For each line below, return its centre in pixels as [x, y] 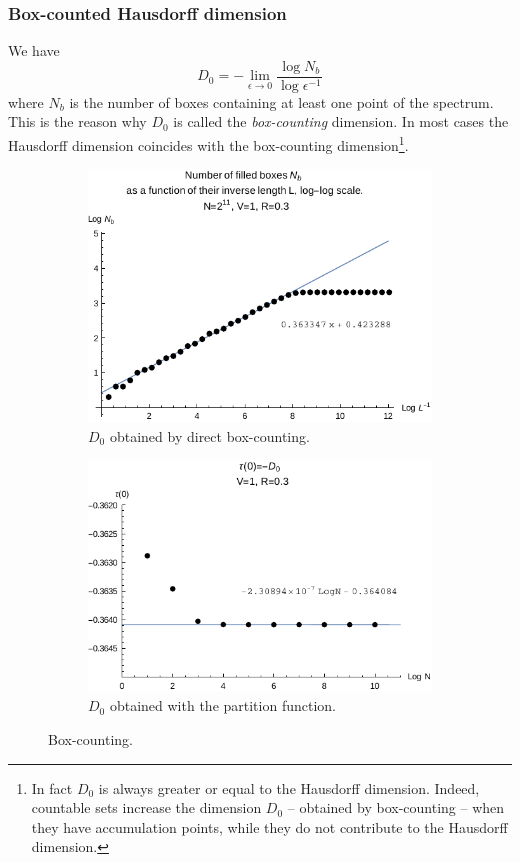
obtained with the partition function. [222, 705]
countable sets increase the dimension [146, 807]
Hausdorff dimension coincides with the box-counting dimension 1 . [208, 143]
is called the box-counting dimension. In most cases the [341, 121]
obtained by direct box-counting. [209, 435]
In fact [52, 787]
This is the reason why [77, 121]
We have [34, 50]
